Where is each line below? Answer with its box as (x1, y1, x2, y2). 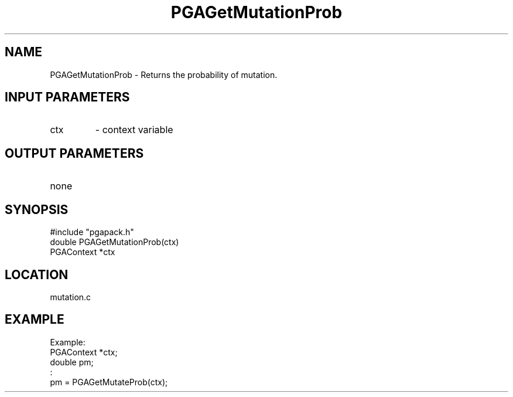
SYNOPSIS (5, 202, 69, 217)
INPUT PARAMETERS (5, 90, 130, 105)
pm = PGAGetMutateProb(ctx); (50, 376, 168, 387)
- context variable (95, 124, 173, 136)
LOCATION (5, 267, 69, 282)
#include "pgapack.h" (50, 227, 134, 237)
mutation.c (50, 291, 91, 302)
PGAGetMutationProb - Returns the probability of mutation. (50, 69, 278, 80)
